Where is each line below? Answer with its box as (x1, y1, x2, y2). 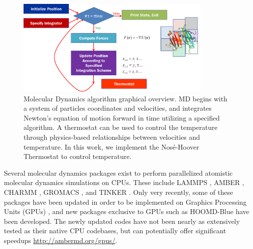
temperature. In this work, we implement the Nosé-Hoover (24, 141, 199, 152)
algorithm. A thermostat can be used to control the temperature (24, 122, 218, 132)
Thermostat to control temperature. (24, 151, 132, 161)
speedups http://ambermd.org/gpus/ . (4, 235, 117, 245)
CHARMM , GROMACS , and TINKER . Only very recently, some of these (4, 187, 233, 197)
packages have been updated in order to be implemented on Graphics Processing (4, 196, 247, 207)
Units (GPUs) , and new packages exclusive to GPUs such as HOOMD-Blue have (4, 206, 250, 217)
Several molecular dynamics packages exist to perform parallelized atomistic (4, 167, 233, 178)
